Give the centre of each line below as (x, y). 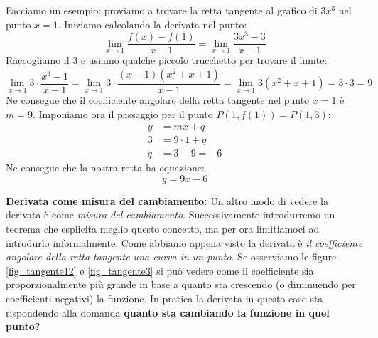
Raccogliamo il (38, 60)
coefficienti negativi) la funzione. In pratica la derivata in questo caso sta (164, 298)
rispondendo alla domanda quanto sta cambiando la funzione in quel (168, 312)
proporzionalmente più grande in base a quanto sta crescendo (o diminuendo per (181, 284)
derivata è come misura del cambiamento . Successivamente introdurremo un (171, 215)
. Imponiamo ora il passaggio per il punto (123, 113)
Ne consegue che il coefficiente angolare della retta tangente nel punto (158, 99)
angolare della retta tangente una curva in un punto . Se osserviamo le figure (171, 257)
